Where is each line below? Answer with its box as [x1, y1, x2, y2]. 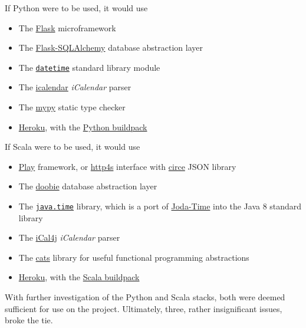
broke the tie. [5, 314, 53, 326]
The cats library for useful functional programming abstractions [18, 251, 249, 263]
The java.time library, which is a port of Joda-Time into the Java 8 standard [18, 200, 302, 212]
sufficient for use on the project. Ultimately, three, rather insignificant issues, [5, 302, 282, 314]
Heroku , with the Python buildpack [18, 120, 147, 133]
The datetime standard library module [18, 61, 160, 73]
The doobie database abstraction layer [18, 180, 157, 192]
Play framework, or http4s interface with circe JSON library [18, 160, 236, 172]
